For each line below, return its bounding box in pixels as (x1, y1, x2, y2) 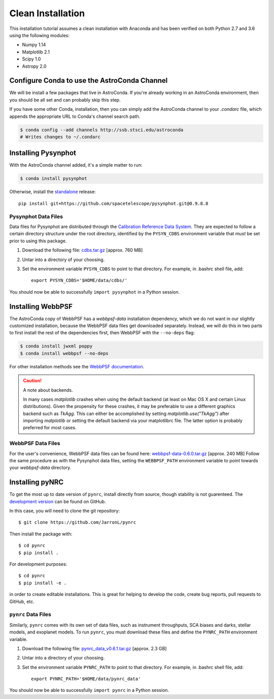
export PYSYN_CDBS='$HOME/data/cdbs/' (31, 277, 128, 283)
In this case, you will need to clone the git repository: (9, 508, 120, 514)
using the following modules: (9, 32, 70, 38)
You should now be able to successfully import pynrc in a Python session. (9, 687, 169, 693)
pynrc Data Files (9, 611, 52, 618)
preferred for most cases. (23, 425, 77, 431)
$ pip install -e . (18, 580, 67, 586)
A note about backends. (23, 387, 73, 393)
